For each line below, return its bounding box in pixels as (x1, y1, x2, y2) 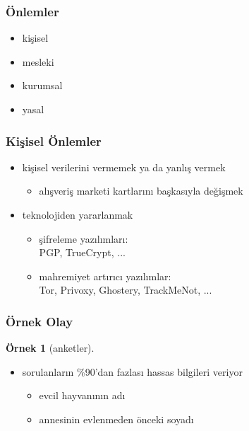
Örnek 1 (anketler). (6, 340, 95, 355)
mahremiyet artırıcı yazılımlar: (39, 268, 171, 283)
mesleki (22, 54, 54, 69)
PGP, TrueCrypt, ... (39, 245, 126, 260)
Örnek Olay (6, 312, 73, 330)
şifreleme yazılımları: (39, 231, 128, 246)
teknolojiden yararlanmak (22, 207, 133, 222)
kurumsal (22, 78, 63, 93)
